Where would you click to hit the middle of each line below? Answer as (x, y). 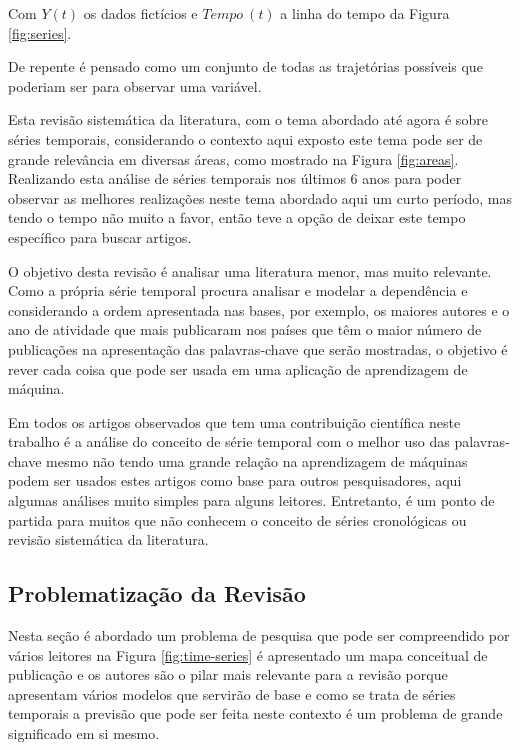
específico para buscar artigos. (100, 236)
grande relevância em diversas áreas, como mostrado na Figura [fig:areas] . (233, 158)
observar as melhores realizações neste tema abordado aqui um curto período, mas (260, 197)
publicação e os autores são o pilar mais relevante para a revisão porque (228, 674)
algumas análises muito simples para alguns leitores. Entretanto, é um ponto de (251, 500)
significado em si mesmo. (84, 733)
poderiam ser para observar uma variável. (135, 85)
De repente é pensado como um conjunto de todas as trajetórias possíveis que (245, 66)
